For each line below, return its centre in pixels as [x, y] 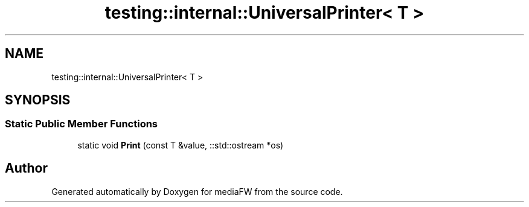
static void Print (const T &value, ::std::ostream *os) [181, 145]
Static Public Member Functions [82, 124]
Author [26, 168]
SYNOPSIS [38, 100]
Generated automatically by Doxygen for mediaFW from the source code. [197, 191]
